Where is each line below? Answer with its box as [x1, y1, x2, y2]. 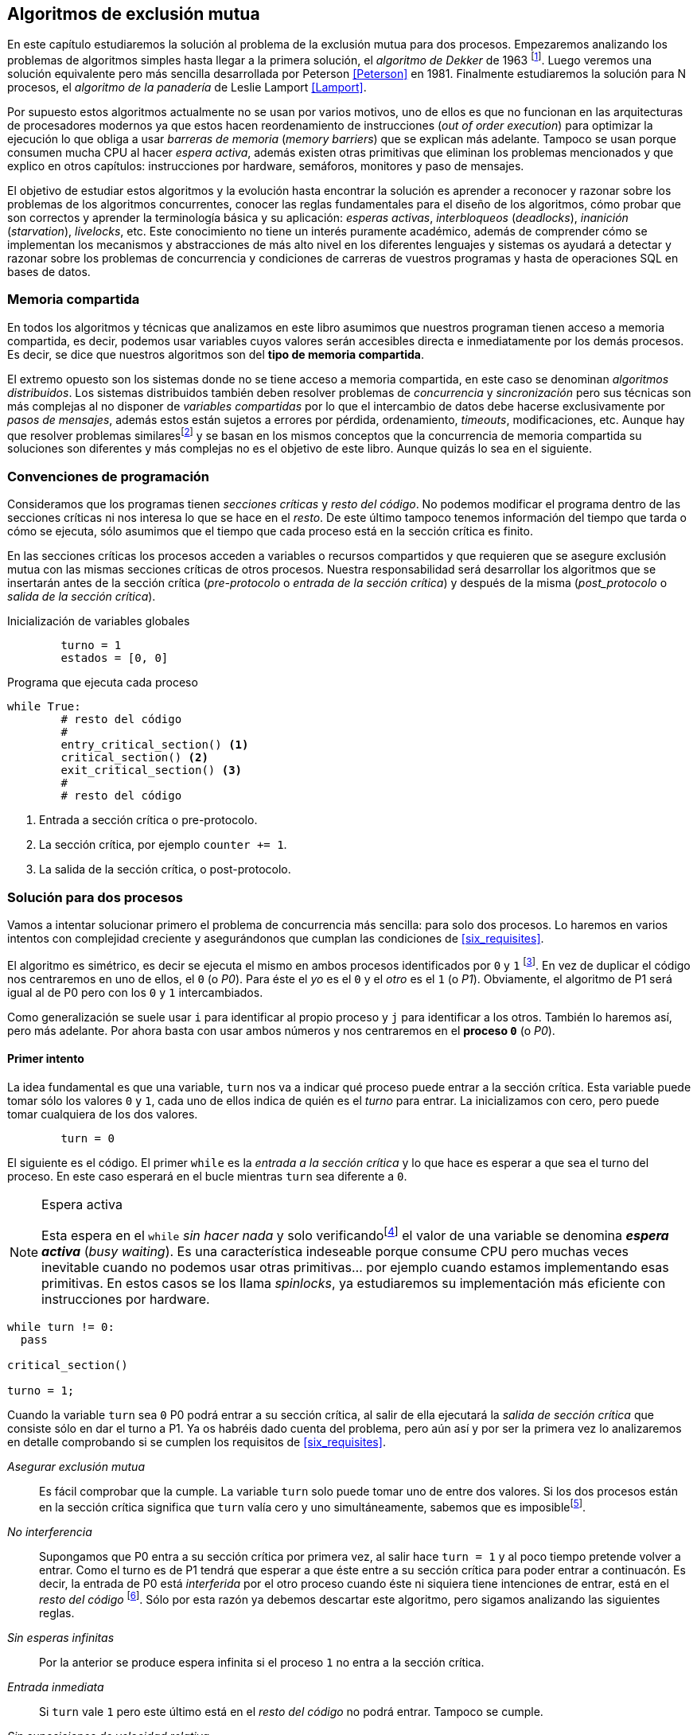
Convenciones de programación [7, 468, 210, 484]
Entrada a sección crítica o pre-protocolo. [39, 813, 258, 827]
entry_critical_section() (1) [60, 738, 249, 752]
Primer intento [7, 1052, 84, 1066]
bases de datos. [7, 265, 91, 279]
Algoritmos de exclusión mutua [7, 4, 260, 24]
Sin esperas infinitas [7, 1630, 115, 1644]
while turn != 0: [7, 1321, 115, 1334]
